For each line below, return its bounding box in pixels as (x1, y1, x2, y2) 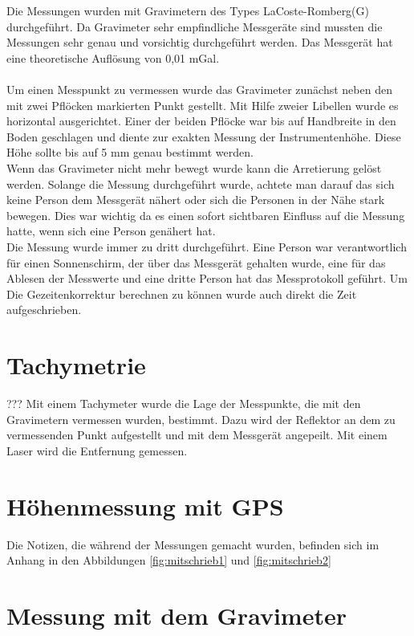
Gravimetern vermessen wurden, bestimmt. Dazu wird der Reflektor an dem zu (6, 410, 396, 427)
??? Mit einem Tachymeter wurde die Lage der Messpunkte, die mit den (6, 395, 361, 411)
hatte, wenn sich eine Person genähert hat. (6, 222, 216, 239)
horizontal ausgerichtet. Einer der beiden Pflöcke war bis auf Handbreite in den (6, 112, 396, 129)
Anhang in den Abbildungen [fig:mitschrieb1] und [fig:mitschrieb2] (6, 552, 331, 569)
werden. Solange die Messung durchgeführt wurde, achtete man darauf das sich (6, 175, 395, 192)
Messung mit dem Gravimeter (6, 598, 347, 631)
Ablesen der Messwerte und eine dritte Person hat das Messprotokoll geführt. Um (6, 270, 408, 287)
